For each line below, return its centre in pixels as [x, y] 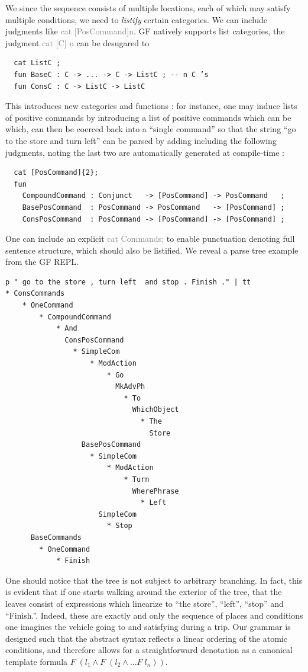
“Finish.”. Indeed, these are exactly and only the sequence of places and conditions [154, 615]
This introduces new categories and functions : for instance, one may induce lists [151, 106]
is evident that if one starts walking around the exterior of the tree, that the [144, 592]
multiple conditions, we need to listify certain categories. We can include [136, 19]
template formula [37, 661]
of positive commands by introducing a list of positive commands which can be [148, 117]
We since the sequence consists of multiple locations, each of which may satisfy [148, 8]
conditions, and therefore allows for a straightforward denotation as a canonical [149, 650]
